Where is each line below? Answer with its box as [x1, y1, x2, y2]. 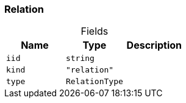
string [65, 54, 95, 63]
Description [126, 39, 182, 52]
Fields [80, 25, 109, 38]
